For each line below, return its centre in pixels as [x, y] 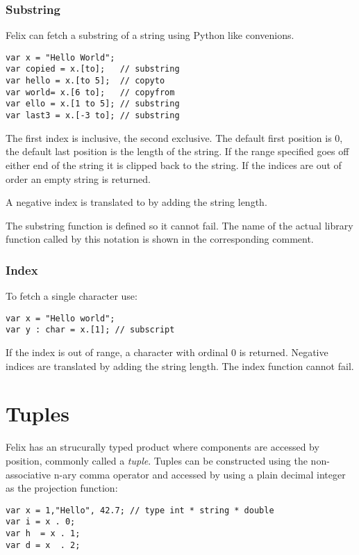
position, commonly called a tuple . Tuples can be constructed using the [157, 460]
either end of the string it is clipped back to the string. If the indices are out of [174, 164]
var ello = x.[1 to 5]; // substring [93, 104]
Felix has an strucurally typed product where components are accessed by [162, 447]
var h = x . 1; [43, 534]
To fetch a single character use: [72, 296]
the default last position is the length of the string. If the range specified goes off [177, 151]
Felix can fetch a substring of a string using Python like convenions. [150, 35]
